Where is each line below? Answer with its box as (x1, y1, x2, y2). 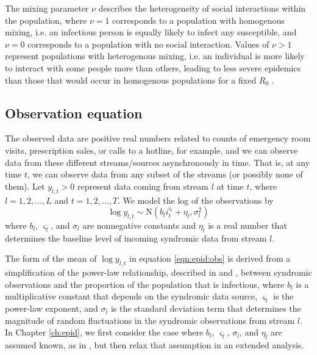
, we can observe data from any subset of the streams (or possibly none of (27, 168, 303, 181)
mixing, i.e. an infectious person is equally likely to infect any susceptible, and (5, 26, 297, 38)
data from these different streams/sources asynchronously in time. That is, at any (5, 156, 310, 168)
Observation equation (5, 103, 143, 122)
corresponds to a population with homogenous (112, 13, 285, 26)
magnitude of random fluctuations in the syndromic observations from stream (5, 314, 295, 326)
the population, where (5, 13, 87, 26)
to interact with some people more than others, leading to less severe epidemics (5, 61, 301, 74)
